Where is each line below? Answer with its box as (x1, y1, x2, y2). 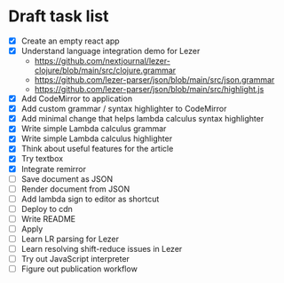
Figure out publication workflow (20, 263, 138, 274)
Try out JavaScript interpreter (20, 254, 130, 264)
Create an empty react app (20, 35, 121, 46)
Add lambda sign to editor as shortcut (20, 193, 160, 204)
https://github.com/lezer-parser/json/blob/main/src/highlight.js (34, 84, 264, 95)
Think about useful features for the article (20, 144, 174, 154)
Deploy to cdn (20, 203, 73, 214)
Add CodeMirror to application (20, 93, 133, 104)
